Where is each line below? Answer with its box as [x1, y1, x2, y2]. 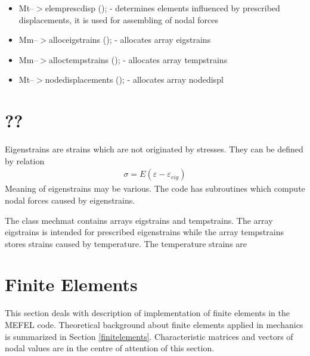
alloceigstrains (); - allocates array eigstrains [48, 33, 211, 46]
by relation [5, 154, 45, 167]
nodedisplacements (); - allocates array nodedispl [45, 73, 224, 86]
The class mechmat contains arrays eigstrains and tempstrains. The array [5, 214, 273, 226]
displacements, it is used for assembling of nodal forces [18, 13, 219, 26]
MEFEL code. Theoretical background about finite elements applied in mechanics [5, 318, 303, 330]
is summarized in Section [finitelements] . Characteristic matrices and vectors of [5, 330, 293, 342]
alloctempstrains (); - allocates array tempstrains [48, 53, 228, 65]
